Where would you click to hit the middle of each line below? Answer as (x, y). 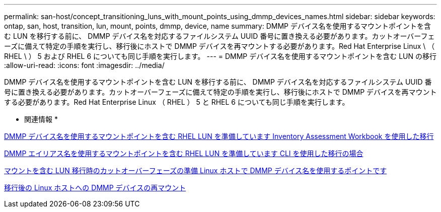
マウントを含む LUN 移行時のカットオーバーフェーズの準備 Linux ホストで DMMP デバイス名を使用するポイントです (196, 170)
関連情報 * (41, 119)
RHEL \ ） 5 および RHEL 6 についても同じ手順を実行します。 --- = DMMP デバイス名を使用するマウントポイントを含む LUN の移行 (220, 56)
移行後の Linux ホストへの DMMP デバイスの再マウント (95, 188)
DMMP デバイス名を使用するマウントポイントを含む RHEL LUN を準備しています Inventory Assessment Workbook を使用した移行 (219, 136)
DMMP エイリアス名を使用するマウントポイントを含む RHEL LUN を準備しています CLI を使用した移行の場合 (184, 153)
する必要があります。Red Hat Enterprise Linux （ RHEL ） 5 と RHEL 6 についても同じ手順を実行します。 (177, 102)
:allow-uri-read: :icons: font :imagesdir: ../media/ (84, 65)
